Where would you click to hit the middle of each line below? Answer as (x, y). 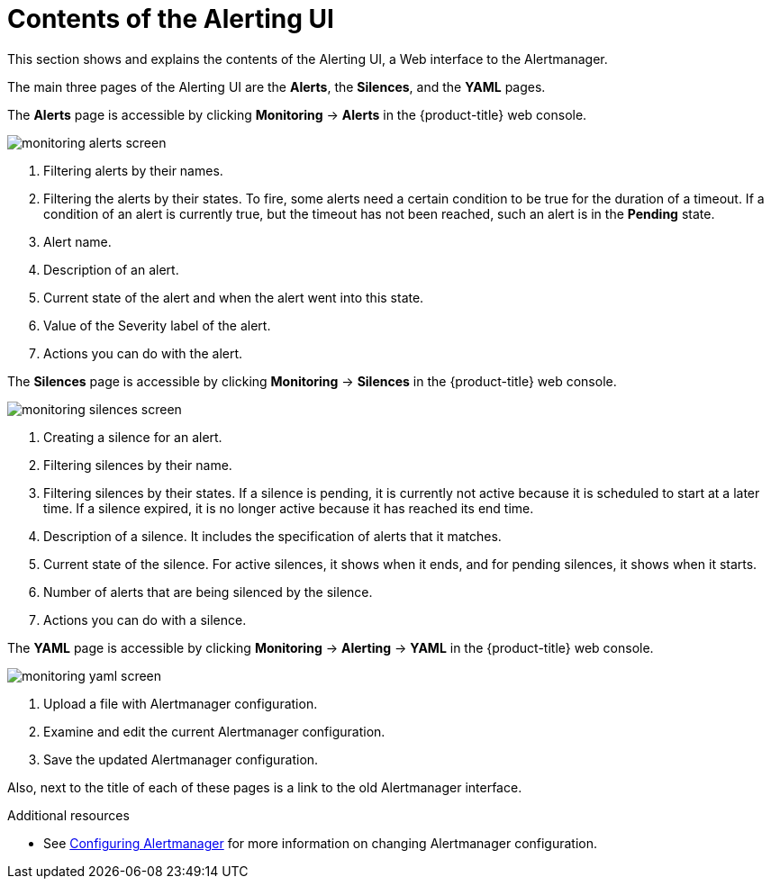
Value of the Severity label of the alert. (157, 325)
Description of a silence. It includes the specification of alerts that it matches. (272, 536)
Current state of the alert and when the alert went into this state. (234, 297)
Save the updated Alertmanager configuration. (181, 759)
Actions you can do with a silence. (145, 619)
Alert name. (77, 241)
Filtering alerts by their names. (133, 170)
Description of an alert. (111, 269)
